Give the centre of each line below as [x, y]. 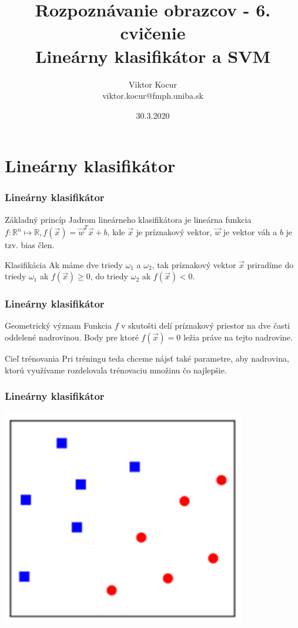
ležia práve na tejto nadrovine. [238, 337]
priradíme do [270, 264]
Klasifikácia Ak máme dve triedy [64, 264]
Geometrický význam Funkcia [58, 325]
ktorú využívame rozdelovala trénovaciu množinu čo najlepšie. [116, 370]
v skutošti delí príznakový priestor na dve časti [206, 325]
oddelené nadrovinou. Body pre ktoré [72, 337]
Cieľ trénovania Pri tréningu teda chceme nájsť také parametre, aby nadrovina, [147, 358]
